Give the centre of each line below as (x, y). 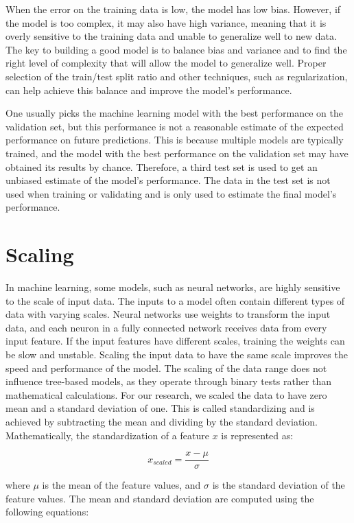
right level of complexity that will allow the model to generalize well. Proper (166, 63)
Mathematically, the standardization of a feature (107, 435)
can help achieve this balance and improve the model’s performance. (149, 90)
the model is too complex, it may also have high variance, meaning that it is (166, 22)
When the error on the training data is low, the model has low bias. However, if (173, 9)
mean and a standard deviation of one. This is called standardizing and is (160, 408)
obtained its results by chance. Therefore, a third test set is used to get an (162, 166)
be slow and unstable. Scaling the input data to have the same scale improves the (177, 354)
